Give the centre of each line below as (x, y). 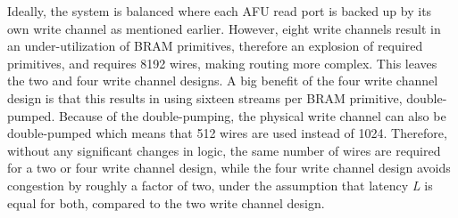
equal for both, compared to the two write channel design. (166, 202)
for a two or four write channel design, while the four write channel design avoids (229, 168)
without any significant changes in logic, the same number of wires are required (224, 150)
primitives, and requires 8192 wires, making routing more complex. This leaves (222, 63)
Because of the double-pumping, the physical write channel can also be (252, 115)
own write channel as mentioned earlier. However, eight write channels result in (224, 28)
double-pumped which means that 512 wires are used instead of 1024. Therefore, (227, 133)
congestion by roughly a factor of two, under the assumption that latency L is (220, 185)
